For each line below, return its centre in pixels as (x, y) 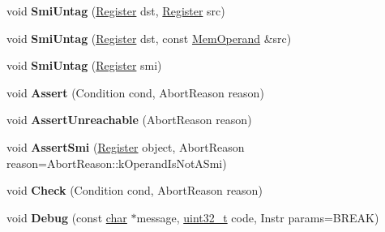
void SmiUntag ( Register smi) (84, 65)
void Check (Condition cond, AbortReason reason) (135, 190)
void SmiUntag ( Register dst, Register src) (116, 11)
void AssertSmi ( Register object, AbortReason (126, 146)
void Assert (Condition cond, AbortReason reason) (135, 92)
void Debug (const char (67, 217)
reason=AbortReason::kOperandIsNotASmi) (117, 163)
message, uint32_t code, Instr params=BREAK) (258, 217)
